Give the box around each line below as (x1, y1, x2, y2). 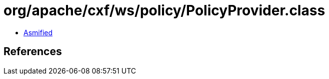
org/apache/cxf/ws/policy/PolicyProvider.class (3, 2, 325, 19)
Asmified (23, 28, 53, 37)
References (3, 45, 62, 58)
